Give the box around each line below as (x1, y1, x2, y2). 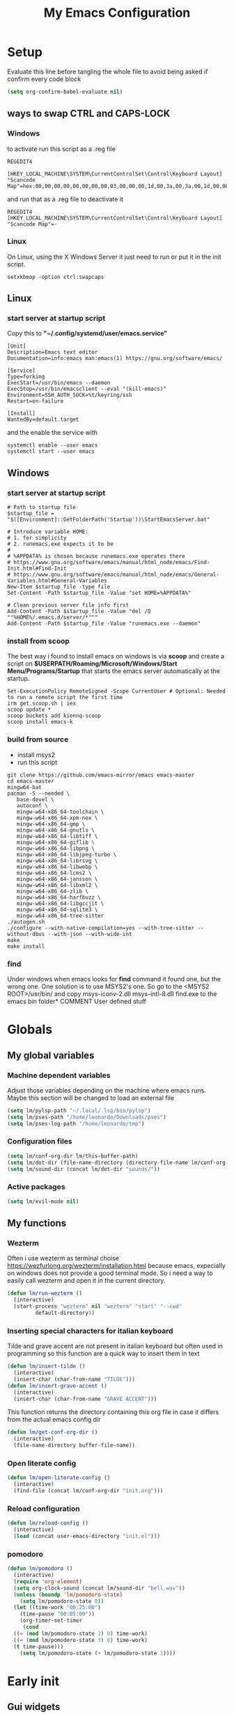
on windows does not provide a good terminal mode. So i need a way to (7, 1269, 214, 1277)
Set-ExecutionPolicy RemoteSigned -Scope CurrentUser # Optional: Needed (7, 688, 226, 695)
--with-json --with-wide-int (47, 930, 132, 937)
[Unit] (7, 343, 26, 350)
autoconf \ (16, 802, 49, 809)
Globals (7, 1022, 53, 1037)
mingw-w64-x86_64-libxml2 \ (16, 881, 98, 888)
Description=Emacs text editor (7, 349, 98, 356)
